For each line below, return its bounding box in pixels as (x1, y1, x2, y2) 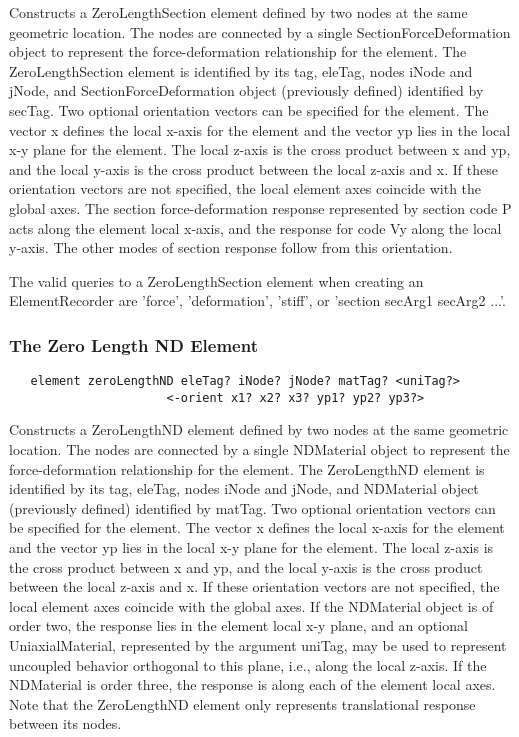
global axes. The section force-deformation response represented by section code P (9, 197, 512, 218)
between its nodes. (9, 713, 122, 734)
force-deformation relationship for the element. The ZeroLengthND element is (9, 458, 485, 479)
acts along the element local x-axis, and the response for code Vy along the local (9, 217, 502, 238)
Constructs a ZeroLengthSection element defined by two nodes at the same (9, 2, 468, 22)
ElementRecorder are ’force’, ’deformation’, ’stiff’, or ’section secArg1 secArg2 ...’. (9, 290, 506, 311)
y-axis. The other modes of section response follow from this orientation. (9, 237, 453, 258)
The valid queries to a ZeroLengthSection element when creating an (9, 270, 424, 291)
